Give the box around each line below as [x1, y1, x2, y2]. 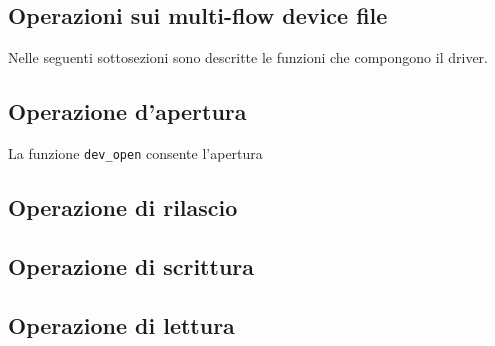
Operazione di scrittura [8, 250, 254, 281]
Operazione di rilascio [8, 192, 238, 223]
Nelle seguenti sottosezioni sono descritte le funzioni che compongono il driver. [8, 47, 488, 68]
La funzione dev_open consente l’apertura [8, 143, 263, 163]
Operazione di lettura [8, 309, 235, 340]
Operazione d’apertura [8, 96, 247, 127]
